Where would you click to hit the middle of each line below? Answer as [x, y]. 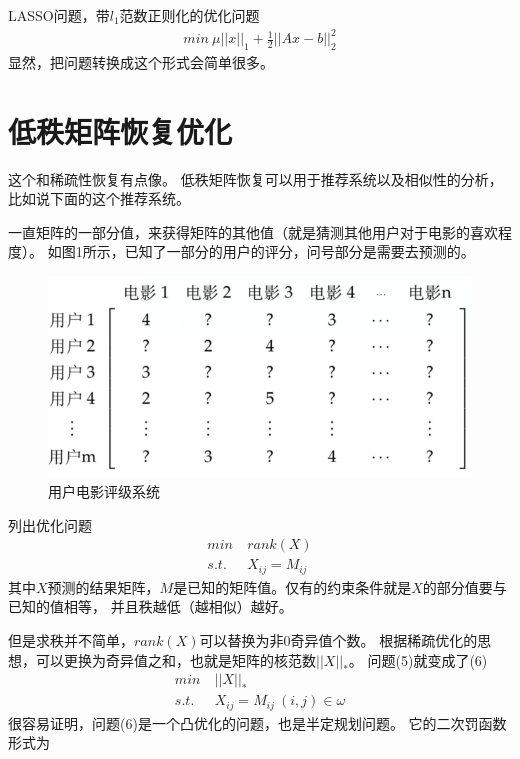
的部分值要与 [464, 586]
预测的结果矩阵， [103, 586]
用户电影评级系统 [104, 491]
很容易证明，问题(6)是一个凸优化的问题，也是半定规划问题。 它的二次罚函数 [257, 722]
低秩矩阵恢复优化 [120, 130]
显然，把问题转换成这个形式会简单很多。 [141, 61]
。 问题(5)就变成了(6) [418, 659]
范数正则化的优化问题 [189, 15]
